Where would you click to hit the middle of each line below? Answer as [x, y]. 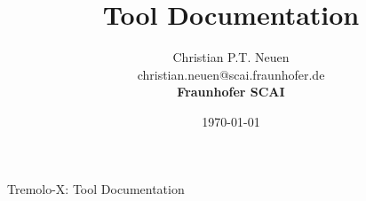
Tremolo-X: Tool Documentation [96, 188]
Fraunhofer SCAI [231, 92]
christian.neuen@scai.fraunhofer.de [231, 74]
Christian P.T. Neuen [231, 57]
